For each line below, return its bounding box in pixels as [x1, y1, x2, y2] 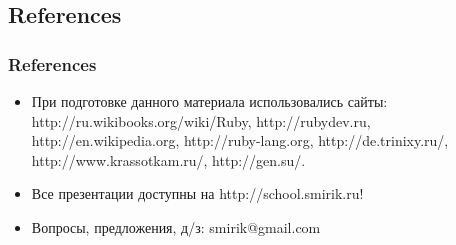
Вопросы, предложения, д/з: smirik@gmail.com [31, 216, 321, 237]
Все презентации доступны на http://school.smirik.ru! [31, 183, 364, 204]
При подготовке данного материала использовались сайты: [31, 91, 388, 111]
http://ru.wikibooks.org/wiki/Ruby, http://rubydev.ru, [31, 110, 371, 131]
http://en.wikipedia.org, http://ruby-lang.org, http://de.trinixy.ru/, [31, 130, 449, 151]
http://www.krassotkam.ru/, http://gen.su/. [31, 149, 306, 170]
